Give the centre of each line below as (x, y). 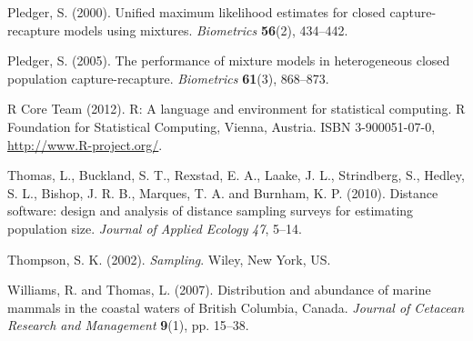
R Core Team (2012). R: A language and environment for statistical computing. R (236, 109)
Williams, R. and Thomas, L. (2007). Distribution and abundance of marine (219, 290)
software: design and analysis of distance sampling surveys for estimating (211, 211)
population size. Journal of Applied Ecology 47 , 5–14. (155, 228)
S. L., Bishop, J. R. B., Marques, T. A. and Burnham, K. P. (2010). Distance (223, 192)
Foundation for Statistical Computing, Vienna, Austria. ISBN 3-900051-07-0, (221, 126)
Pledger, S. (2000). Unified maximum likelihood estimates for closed (196, 12)
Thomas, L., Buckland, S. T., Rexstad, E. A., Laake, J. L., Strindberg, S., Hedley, (236, 175)
